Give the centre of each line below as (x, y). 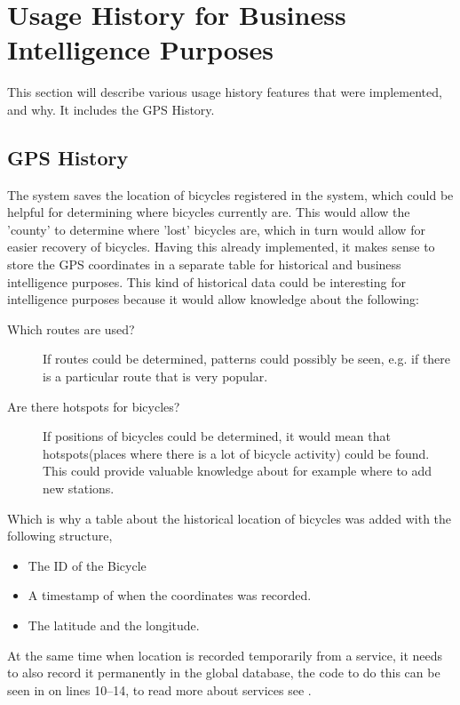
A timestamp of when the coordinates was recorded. (170, 595)
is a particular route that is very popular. (155, 377)
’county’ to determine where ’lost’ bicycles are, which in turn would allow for (216, 229)
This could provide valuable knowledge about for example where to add (238, 471)
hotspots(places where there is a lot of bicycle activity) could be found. (236, 453)
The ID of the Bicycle (87, 565)
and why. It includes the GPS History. (111, 109)
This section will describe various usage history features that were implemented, (225, 92)
